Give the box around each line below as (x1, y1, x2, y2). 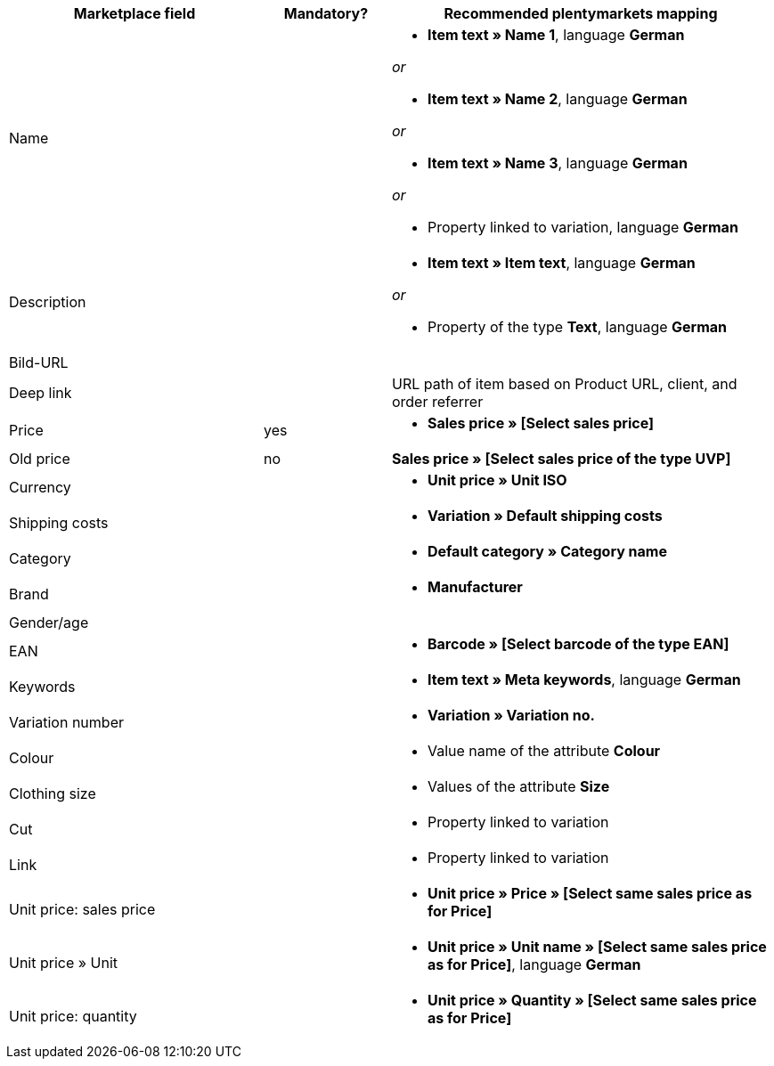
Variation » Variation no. (427, 706, 595, 724)
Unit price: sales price (9, 900, 156, 918)
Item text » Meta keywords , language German (427, 671, 741, 688)
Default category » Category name (427, 542, 667, 560)
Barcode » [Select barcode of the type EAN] (427, 635, 729, 653)
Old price (9, 450, 70, 468)
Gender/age (9, 614, 89, 631)
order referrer (391, 393, 484, 411)
